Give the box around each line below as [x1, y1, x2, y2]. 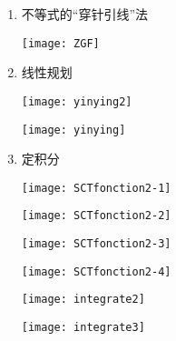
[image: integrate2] [21, 293, 145, 306]
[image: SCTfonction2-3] [21, 237, 171, 251]
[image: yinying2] [21, 95, 132, 108]
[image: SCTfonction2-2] [21, 209, 171, 223]
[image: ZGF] [21, 36, 100, 50]
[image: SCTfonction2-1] [21, 181, 171, 195]
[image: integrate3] [21, 321, 145, 335]
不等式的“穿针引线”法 [21, 5, 149, 23]
